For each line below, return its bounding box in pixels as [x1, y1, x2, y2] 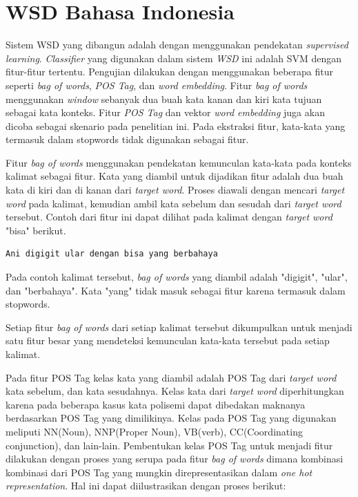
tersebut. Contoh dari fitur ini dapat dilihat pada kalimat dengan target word [6, 209, 332, 224]
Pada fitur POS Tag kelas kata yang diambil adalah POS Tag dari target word [6, 370, 337, 384]
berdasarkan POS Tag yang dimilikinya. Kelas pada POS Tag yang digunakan [6, 411, 337, 425]
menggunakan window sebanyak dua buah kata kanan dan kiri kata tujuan [6, 91, 322, 106]
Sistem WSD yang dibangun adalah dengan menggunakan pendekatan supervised [6, 37, 348, 52]
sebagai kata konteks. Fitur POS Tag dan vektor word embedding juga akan [6, 105, 325, 120]
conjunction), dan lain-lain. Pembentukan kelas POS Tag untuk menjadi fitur [6, 438, 333, 452]
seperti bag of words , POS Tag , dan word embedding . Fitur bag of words [6, 77, 308, 92]
